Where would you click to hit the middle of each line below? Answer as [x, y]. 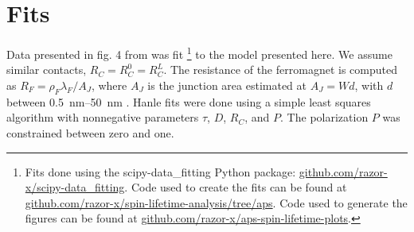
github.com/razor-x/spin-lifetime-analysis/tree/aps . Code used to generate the [216, 202]
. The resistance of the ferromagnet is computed [280, 70]
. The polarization [324, 117]
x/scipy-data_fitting [75, 187]
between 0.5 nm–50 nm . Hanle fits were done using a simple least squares [189, 101]
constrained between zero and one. [90, 132]
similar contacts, [47, 70]
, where [109, 85]
